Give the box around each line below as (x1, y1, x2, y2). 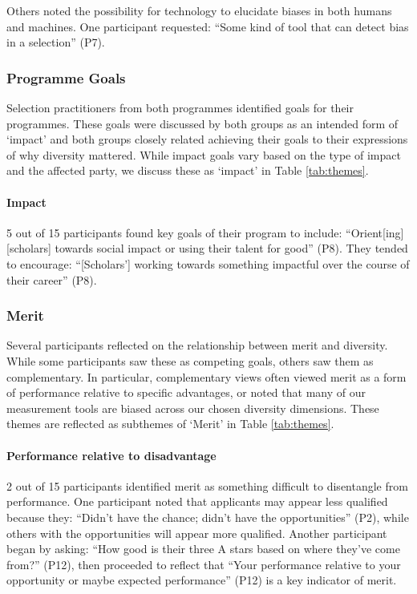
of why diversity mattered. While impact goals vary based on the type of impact (6, 146, 401, 163)
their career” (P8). (6, 271, 97, 288)
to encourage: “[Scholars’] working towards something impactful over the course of (6, 255, 410, 272)
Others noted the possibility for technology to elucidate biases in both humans (6, 2, 392, 18)
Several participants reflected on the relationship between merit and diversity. (6, 337, 388, 354)
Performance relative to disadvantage (6, 447, 217, 463)
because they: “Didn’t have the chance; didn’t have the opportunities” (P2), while (6, 508, 409, 525)
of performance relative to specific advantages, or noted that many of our (6, 384, 366, 401)
